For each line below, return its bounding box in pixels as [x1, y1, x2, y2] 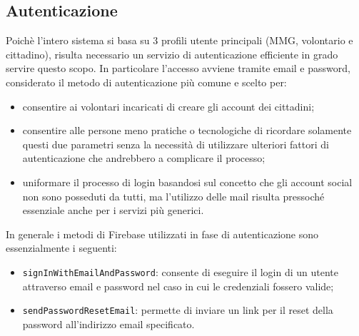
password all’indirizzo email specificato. [22, 316, 195, 331]
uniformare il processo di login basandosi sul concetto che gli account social [22, 174, 353, 189]
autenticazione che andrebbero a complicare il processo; [22, 151, 266, 166]
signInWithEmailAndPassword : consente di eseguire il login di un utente [22, 264, 339, 279]
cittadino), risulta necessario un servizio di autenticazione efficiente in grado [6, 46, 338, 61]
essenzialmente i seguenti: [6, 240, 117, 255]
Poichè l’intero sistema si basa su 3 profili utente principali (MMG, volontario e [6, 33, 353, 48]
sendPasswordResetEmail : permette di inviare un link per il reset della [22, 302, 333, 317]
